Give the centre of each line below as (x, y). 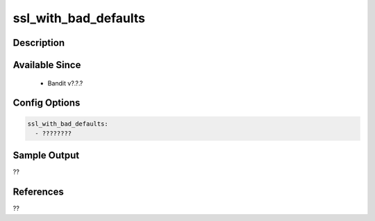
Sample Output (46, 155)
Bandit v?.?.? (65, 83)
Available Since (47, 65)
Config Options (47, 103)
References (38, 192)
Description (39, 43)
